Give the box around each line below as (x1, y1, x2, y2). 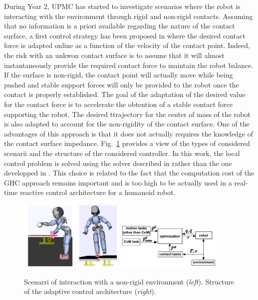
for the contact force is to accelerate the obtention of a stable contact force (4, 98, 233, 109)
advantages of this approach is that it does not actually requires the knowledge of (4, 128, 254, 138)
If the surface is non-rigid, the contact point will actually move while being (4, 69, 233, 80)
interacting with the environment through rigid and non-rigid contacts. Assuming (4, 10, 253, 21)
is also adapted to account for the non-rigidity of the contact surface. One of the (4, 118, 250, 129)
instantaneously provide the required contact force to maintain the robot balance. (4, 59, 254, 70)
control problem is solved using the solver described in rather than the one (4, 157, 232, 168)
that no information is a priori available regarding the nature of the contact (4, 20, 235, 31)
